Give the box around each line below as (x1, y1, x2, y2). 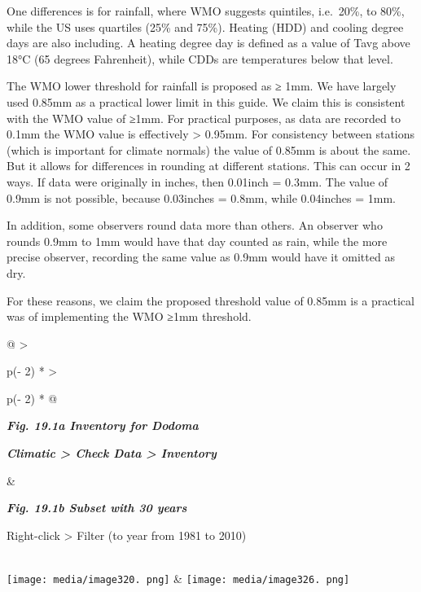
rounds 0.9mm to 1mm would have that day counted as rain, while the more (7, 232, 388, 249)
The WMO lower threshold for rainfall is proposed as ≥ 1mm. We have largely (7, 77, 397, 94)
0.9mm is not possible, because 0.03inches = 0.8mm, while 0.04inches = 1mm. (7, 189, 396, 206)
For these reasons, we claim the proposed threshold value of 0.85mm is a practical (7, 292, 414, 309)
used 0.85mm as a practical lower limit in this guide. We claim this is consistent (7, 93, 406, 110)
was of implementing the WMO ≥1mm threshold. (7, 308, 252, 325)
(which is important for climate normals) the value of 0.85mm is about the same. (7, 141, 411, 158)
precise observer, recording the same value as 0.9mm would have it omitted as (7, 248, 395, 265)
